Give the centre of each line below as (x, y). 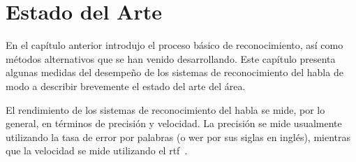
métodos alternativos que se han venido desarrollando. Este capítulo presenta (171, 58)
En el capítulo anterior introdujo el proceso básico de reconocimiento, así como (175, 45)
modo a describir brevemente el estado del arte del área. (126, 86)
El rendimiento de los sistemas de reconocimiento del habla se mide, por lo (165, 109)
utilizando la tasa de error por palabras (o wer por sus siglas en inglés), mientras (178, 137)
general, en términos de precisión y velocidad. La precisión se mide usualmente (174, 123)
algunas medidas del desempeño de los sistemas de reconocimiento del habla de (175, 72)
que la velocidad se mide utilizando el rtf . (97, 150)
